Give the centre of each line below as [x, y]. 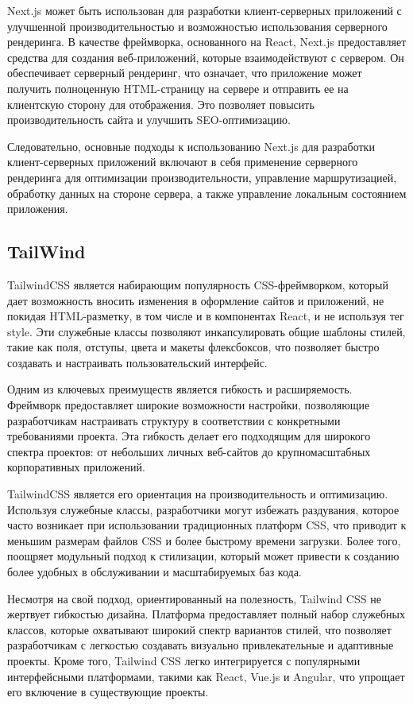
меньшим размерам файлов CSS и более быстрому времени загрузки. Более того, [204, 540]
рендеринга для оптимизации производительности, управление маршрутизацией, [202, 177]
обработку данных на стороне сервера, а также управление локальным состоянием [207, 193]
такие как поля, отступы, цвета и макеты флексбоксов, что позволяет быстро [193, 347]
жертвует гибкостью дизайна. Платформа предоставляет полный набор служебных [206, 614]
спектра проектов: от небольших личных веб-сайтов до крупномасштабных [189, 451]
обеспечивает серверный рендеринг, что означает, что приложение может [185, 73]
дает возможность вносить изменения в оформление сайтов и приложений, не [196, 300]
